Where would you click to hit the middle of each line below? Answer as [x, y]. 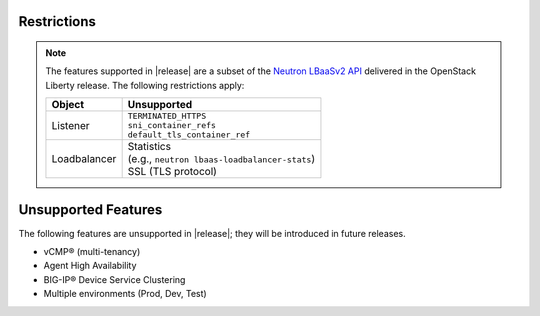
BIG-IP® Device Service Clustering [114, 279]
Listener [70, 125]
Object [68, 105]
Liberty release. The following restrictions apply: [145, 85]
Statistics [149, 147]
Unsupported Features [90, 209]
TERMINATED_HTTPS [167, 116]
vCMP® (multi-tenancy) [92, 252]
